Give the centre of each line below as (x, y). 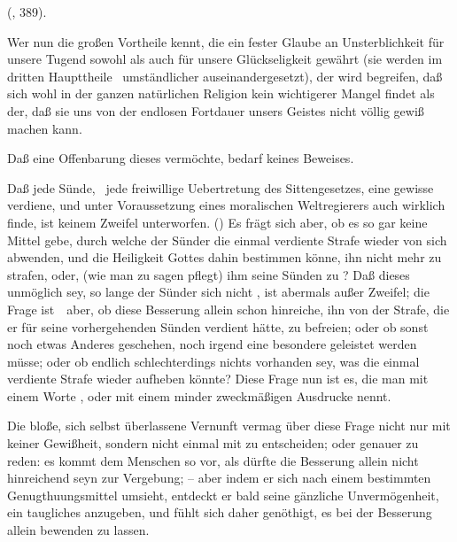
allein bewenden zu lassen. (78, 530)
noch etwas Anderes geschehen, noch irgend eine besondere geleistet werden (212, 344)
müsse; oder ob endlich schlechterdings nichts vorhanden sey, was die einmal (213, 361)
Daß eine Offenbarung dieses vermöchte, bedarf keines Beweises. (181, 158)
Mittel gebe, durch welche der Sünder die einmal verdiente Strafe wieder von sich (227, 240)
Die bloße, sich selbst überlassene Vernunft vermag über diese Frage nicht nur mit (229, 426)
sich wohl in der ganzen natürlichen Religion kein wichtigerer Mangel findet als (221, 93)
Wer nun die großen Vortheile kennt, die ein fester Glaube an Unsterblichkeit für (226, 41)
